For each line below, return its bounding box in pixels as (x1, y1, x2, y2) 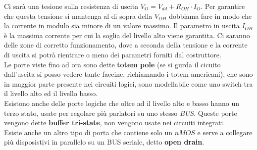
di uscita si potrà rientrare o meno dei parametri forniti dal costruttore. (4, 49, 221, 59)
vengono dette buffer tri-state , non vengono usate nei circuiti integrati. (4, 117, 225, 128)
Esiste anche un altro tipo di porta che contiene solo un (4, 127, 173, 137)
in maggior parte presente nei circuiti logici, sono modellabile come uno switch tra (4, 78, 253, 89)
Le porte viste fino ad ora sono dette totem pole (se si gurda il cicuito (4, 59, 221, 69)
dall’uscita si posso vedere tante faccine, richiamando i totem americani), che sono (4, 69, 253, 79)
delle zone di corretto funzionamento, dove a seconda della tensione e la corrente (4, 40, 248, 50)
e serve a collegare (197, 127, 253, 137)
